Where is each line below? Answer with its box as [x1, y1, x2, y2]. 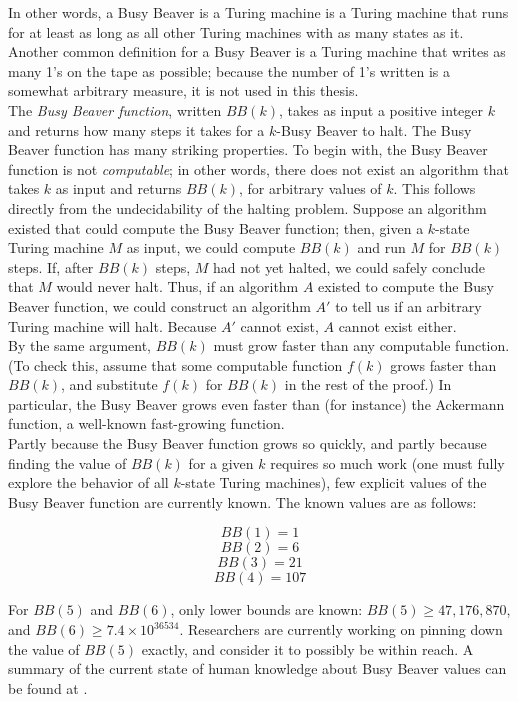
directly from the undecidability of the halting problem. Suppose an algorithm [8, 197, 487, 218]
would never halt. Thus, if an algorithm [56, 276, 299, 297]
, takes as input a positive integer [278, 99, 484, 120]
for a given [188, 452, 254, 473]
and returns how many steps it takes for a [8, 119, 265, 140]
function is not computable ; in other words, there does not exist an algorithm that [8, 158, 510, 179]
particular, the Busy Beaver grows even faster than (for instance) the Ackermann [8, 393, 505, 414]
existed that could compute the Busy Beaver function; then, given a [8, 217, 424, 238]
